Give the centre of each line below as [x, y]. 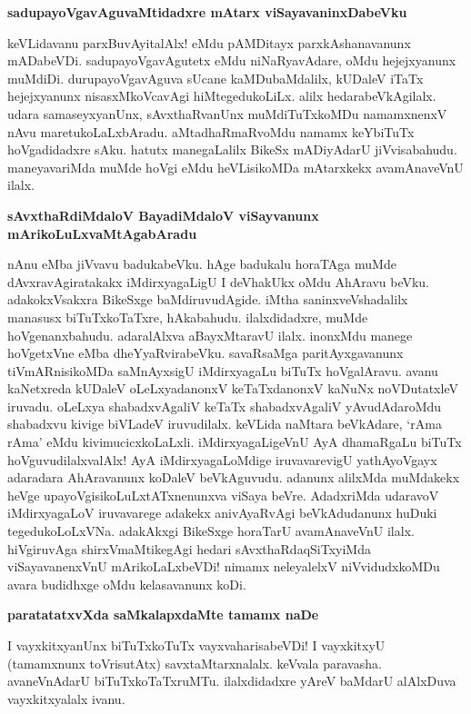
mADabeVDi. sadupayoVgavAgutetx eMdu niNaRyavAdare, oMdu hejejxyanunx [232, 60]
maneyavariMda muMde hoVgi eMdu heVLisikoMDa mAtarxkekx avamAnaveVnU [235, 167]
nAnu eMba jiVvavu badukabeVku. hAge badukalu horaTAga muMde [202, 264]
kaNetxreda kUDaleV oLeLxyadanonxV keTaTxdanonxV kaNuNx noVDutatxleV [233, 388]
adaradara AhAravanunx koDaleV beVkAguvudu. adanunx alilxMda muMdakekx [234, 477]
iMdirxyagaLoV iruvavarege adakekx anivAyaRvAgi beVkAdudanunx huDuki [222, 513]
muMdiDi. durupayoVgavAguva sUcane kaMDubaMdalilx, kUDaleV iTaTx [215, 78]
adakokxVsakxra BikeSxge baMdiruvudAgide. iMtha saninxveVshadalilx [208, 299]
